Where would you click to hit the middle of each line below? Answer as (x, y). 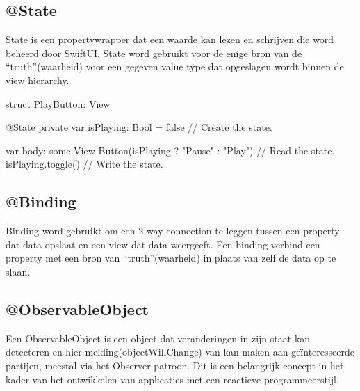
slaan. (18, 271)
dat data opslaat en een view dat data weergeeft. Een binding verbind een (163, 244)
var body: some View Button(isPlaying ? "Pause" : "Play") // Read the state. (170, 150)
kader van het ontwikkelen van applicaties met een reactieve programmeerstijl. (172, 379)
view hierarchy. (38, 80)
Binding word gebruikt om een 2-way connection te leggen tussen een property (173, 231)
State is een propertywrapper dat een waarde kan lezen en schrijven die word (170, 39)
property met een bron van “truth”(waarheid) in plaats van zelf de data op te (171, 258)
